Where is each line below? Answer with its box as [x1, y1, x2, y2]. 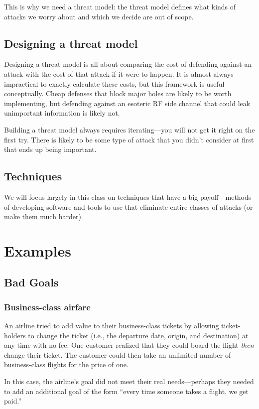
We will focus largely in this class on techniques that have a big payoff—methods [4, 191, 252, 202]
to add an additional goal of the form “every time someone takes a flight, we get [4, 386, 249, 396]
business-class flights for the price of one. [4, 359, 129, 370]
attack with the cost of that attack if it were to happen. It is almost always [4, 68, 234, 79]
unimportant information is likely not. [4, 108, 120, 118]
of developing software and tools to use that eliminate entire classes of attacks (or [4, 201, 253, 212]
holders [4, 330, 26, 340]
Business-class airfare [4, 300, 91, 313]
